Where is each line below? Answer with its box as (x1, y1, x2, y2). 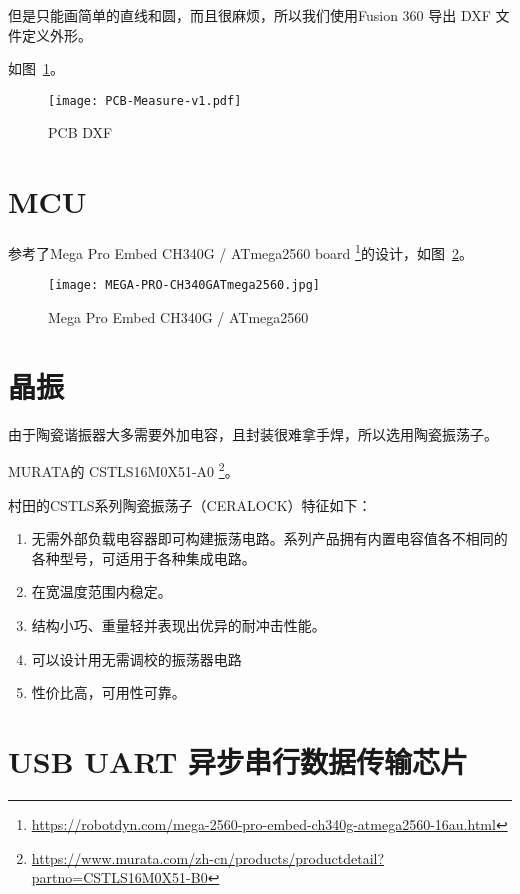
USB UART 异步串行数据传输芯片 (8, 740, 469, 781)
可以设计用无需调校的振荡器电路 (31, 648, 242, 669)
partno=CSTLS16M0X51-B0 (31, 867, 208, 888)
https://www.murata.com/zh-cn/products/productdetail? (31, 847, 385, 868)
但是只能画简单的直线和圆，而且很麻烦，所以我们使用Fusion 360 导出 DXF (8, 5, 491, 25)
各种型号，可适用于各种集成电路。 (31, 547, 256, 568)
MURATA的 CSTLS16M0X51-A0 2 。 (8, 458, 239, 482)
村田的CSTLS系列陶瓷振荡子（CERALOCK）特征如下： (8, 494, 372, 515)
